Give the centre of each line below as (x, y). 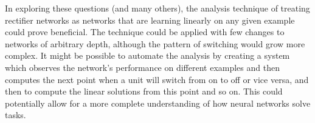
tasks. (16, 115)
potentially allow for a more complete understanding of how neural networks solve (158, 103)
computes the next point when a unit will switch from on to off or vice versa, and (157, 79)
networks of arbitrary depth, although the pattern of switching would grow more (155, 43)
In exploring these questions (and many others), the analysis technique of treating (157, 8)
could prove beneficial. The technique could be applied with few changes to (145, 32)
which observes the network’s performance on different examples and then (142, 67)
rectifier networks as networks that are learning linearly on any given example (150, 20)
